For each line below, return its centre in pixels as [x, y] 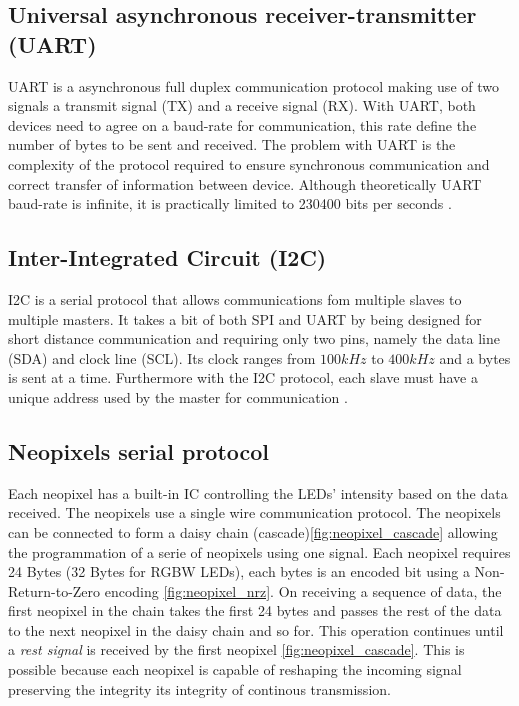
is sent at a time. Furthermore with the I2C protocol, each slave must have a [243, 377]
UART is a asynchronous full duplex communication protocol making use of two [253, 85]
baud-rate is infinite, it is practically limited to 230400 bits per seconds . [230, 203]
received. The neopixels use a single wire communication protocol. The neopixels [254, 512]
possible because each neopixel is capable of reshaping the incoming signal [235, 669]
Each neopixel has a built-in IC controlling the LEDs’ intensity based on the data [258, 492]
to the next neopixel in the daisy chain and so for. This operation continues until [256, 629]
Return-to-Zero [54, 590]
